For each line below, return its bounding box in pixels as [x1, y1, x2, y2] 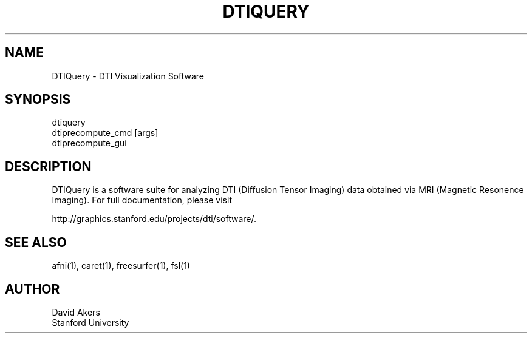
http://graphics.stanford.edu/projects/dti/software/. [52, 214, 257, 225]
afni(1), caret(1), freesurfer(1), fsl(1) [52, 260, 190, 271]
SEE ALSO [5, 234, 67, 250]
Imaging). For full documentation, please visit [52, 195, 232, 206]
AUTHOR [5, 281, 60, 297]
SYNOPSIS [5, 92, 71, 107]
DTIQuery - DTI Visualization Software [52, 70, 205, 81]
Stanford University [52, 317, 129, 328]
